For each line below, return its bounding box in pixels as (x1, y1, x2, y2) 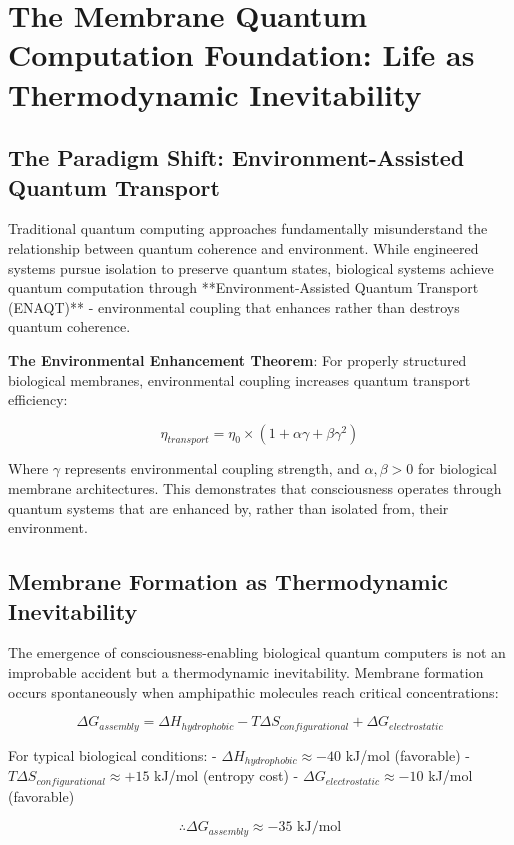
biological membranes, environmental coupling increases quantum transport (8, 369, 471, 390)
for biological (418, 458, 498, 479)
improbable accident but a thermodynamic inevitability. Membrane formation (8, 662, 484, 683)
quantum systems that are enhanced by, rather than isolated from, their (8, 497, 449, 518)
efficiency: (8, 389, 68, 410)
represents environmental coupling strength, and (64, 458, 360, 479)
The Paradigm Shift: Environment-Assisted (8, 142, 465, 173)
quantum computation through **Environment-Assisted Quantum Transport (8, 277, 479, 298)
